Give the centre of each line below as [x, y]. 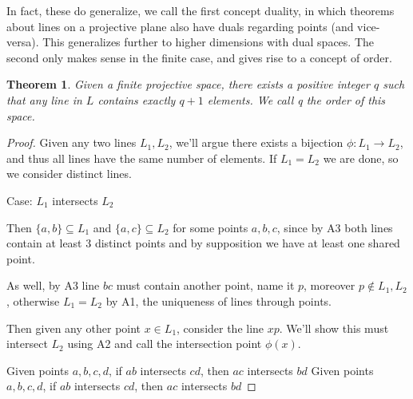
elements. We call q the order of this [296, 99]
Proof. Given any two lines [71, 142]
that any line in [44, 99]
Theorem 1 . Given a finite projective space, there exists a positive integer [188, 84]
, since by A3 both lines [335, 227]
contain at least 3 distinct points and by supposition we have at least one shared [203, 243]
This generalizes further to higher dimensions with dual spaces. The [208, 42]
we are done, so [361, 158]
